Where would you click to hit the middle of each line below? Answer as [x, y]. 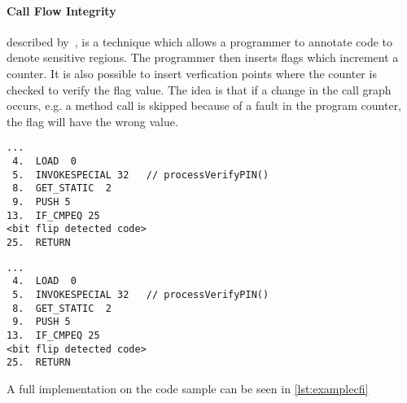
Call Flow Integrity [61, 10]
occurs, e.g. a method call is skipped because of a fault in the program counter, [204, 105]
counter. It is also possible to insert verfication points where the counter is [192, 73]
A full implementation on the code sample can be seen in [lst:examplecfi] [188, 388]
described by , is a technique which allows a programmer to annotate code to [200, 41]
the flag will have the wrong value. [92, 121]
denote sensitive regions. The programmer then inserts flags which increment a [203, 57]
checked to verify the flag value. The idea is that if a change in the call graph [199, 89]
